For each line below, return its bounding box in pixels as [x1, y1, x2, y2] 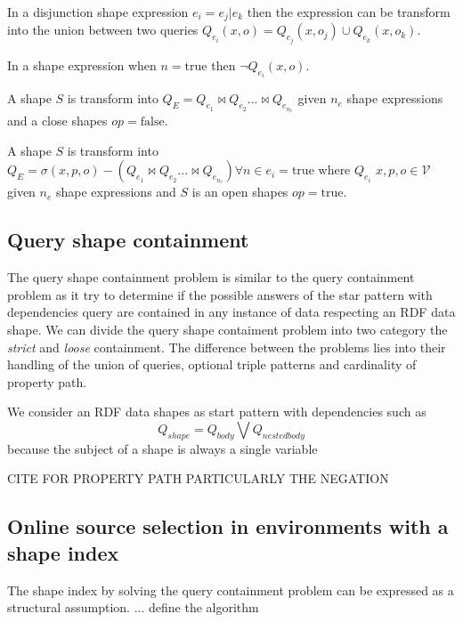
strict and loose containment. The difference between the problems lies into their [7, 337, 446, 356]
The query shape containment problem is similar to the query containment [7, 268, 415, 287]
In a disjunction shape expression [7, 3, 189, 20]
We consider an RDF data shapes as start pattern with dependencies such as [7, 402, 426, 421]
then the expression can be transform [247, 3, 451, 20]
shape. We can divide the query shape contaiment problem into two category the [7, 320, 448, 339]
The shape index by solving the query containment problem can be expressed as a [7, 580, 454, 599]
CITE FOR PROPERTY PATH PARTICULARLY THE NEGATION [7, 469, 389, 488]
